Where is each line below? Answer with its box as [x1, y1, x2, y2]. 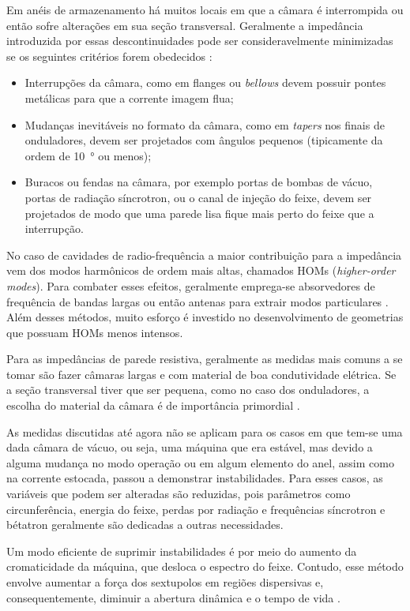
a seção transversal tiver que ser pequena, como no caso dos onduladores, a [6, 381, 370, 398]
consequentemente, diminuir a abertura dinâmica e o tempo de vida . [6, 589, 340, 605]
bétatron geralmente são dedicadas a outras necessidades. [6, 516, 284, 533]
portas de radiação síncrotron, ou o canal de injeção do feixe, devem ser [24, 189, 372, 205]
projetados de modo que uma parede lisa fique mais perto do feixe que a [24, 204, 374, 221]
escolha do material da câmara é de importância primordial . [6, 397, 300, 414]
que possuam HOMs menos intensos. [6, 324, 183, 340]
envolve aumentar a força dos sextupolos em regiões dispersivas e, [6, 574, 324, 590]
